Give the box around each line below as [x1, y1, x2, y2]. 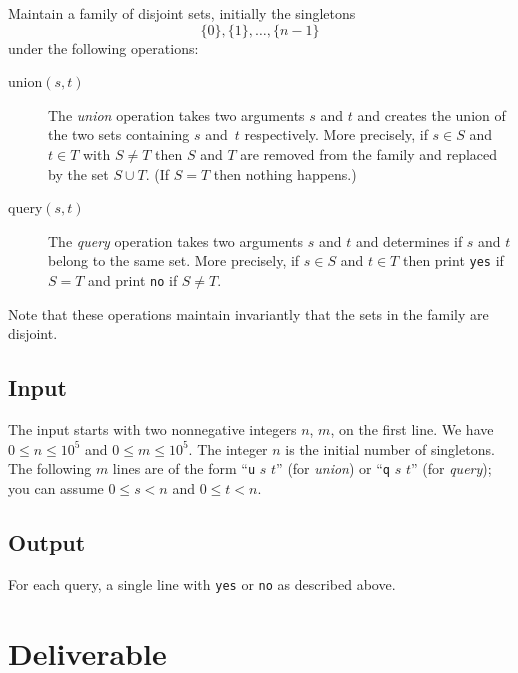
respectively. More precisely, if [244, 124, 428, 145]
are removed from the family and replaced [240, 143, 498, 164]
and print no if [88, 270, 178, 290]
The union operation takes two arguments [48, 104, 305, 125]
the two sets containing [48, 124, 190, 145]
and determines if [355, 230, 463, 251]
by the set [48, 163, 109, 184]
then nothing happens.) [213, 163, 357, 184]
